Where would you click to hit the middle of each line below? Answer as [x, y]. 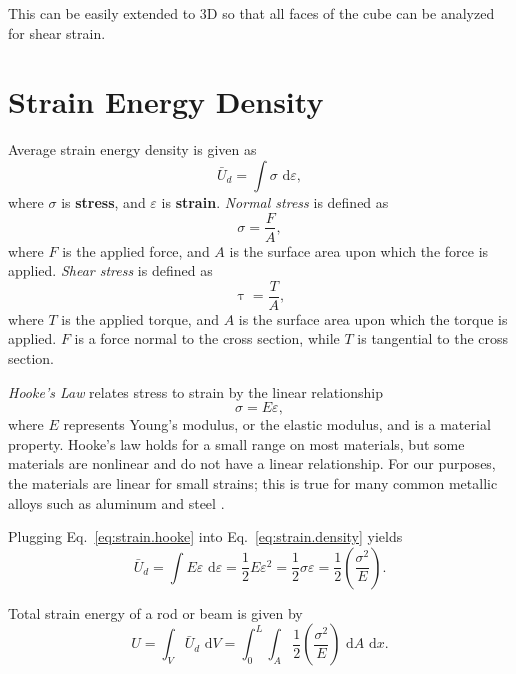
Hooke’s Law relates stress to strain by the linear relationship [195, 391]
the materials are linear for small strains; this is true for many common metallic [253, 482]
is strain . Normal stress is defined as [275, 201]
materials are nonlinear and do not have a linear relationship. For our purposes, [252, 463]
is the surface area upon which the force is [359, 250]
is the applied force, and [136, 250]
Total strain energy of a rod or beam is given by [155, 612]
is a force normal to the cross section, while [207, 338]
